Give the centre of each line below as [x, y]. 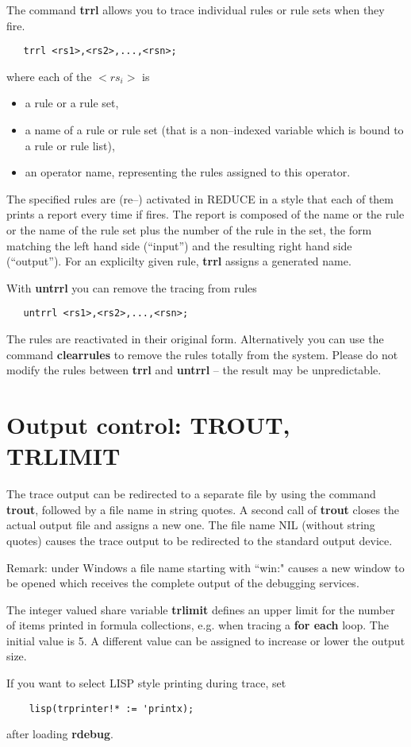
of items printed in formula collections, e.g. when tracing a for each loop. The [198, 625]
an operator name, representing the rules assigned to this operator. [188, 172]
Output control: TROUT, [148, 424]
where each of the [49, 76]
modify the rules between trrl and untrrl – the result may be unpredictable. [194, 370]
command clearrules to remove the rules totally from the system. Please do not [202, 354]
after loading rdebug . [60, 734]
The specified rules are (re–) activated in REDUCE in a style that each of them [200, 198]
